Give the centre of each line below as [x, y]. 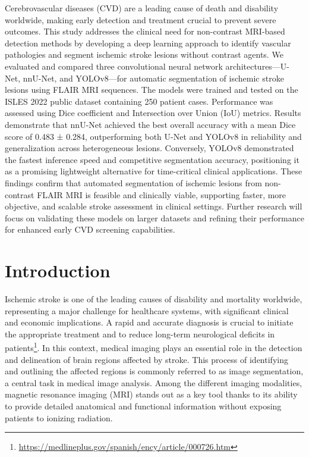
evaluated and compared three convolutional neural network [114, 66]
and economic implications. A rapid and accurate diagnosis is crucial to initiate [149, 322]
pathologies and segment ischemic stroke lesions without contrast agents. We [144, 54]
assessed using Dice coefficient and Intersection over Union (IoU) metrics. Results [153, 113]
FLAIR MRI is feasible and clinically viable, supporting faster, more [162, 194]
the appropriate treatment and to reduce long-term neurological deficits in [140, 334]
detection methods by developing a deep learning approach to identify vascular [148, 43]
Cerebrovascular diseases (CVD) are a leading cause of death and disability [142, 8]
